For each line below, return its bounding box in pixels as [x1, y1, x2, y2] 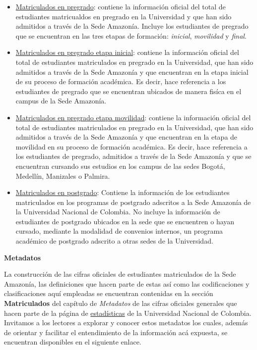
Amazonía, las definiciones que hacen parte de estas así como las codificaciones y [4, 278, 250, 289]
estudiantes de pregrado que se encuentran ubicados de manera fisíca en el [15, 86, 242, 96]
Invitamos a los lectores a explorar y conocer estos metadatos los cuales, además [4, 317, 248, 328]
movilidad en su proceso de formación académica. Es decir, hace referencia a [15, 141, 248, 151]
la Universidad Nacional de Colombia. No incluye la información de [15, 206, 220, 217]
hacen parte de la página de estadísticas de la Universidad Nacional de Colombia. [4, 307, 252, 318]
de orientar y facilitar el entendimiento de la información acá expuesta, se [4, 327, 228, 337]
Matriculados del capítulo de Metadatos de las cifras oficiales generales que [4, 298, 237, 308]
